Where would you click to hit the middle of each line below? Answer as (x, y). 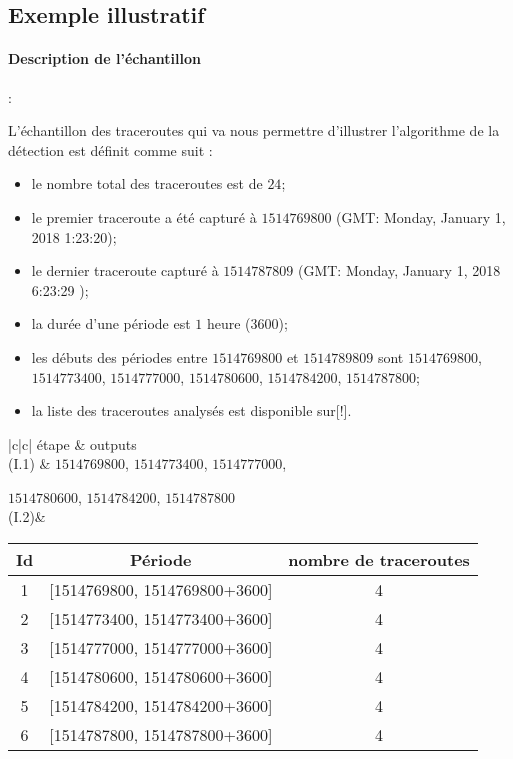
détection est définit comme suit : (110, 149)
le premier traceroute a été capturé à (144, 216)
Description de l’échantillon (104, 58)
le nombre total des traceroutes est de (147, 183)
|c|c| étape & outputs (72, 443)
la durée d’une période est (111, 323)
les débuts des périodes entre (119, 356)
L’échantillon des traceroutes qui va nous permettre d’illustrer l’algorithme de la (254, 130)
